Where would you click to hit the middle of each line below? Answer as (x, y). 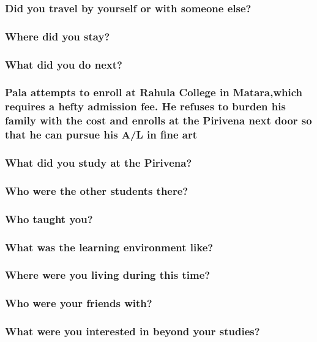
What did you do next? (64, 64)
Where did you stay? (58, 36)
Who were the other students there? (97, 190)
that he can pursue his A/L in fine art (101, 135)
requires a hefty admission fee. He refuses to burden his (145, 106)
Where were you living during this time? (108, 275)
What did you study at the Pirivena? (99, 163)
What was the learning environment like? (109, 247)
